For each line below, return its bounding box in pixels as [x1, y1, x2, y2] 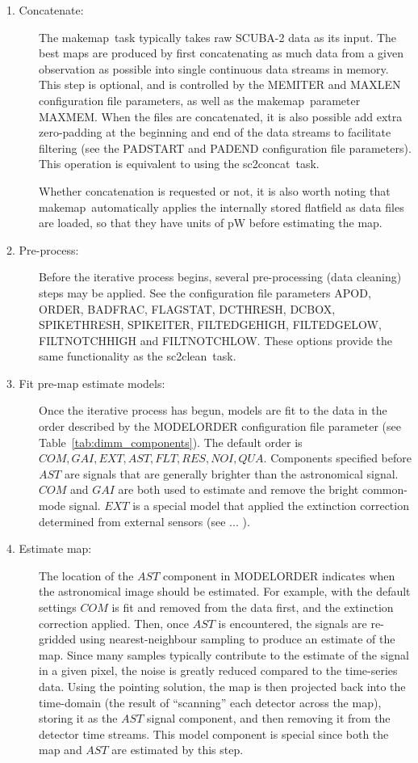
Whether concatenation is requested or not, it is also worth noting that [39, 182, 391, 199]
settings [39, 599, 77, 615]
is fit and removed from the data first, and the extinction [111, 599, 394, 615]
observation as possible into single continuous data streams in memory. [39, 60, 389, 77]
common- [362, 481, 408, 498]
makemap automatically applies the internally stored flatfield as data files [39, 198, 404, 215]
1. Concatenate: [6, 2, 84, 18]
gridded [39, 630, 76, 647]
